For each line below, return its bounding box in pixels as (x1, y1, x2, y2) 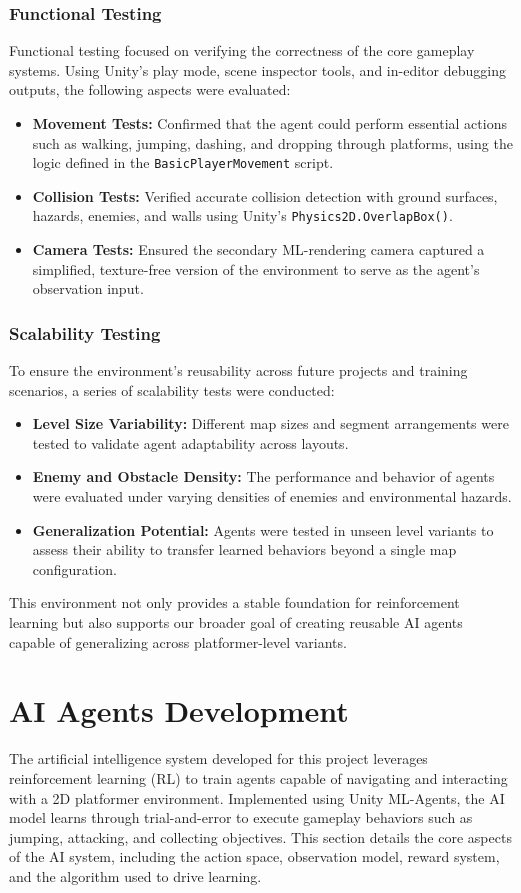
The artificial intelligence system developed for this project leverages (9, 748, 428, 769)
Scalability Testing (9, 320, 161, 345)
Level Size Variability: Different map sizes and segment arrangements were (32, 413, 509, 434)
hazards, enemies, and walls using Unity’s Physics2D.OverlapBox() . (32, 205, 453, 226)
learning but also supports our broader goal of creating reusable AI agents (9, 612, 463, 633)
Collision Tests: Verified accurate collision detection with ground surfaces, (32, 185, 498, 206)
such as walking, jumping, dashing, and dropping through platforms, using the (32, 132, 513, 153)
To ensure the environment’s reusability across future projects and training (9, 360, 468, 381)
